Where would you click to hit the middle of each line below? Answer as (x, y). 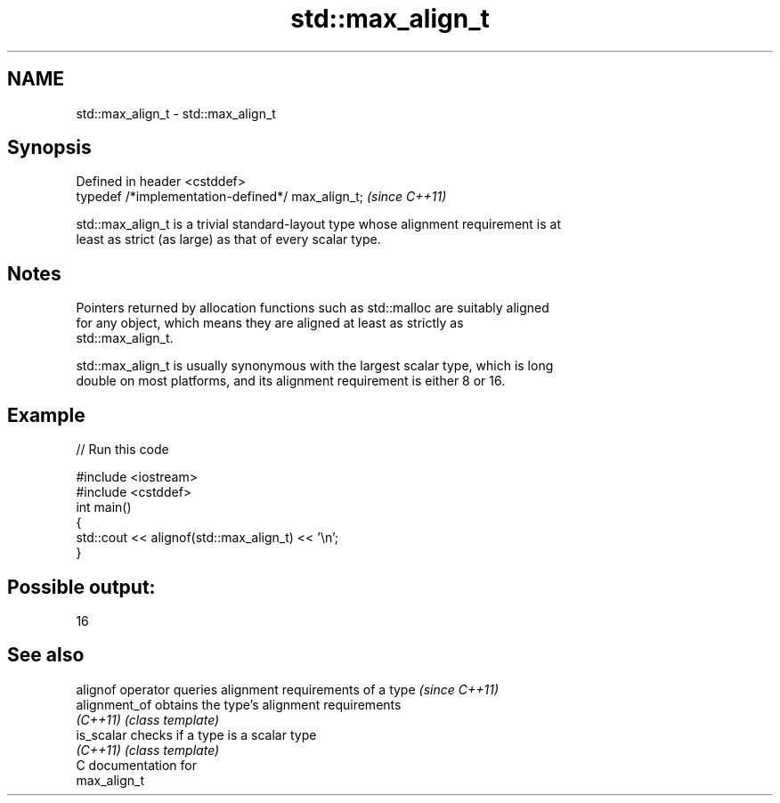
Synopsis (49, 148)
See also (46, 655)
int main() (104, 507)
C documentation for (137, 765)
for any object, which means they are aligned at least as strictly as (270, 323)
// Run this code (122, 450)
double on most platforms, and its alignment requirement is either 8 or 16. (291, 381)
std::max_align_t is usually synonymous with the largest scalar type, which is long (315, 366)
